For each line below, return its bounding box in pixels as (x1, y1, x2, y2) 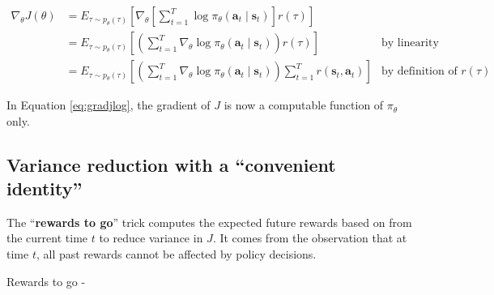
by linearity (381, 37, 439, 49)
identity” (6, 176, 83, 201)
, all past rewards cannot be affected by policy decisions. (36, 246, 317, 263)
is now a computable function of (224, 96, 384, 113)
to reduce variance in (99, 229, 203, 246)
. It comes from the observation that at (212, 229, 407, 246)
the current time (6, 229, 88, 246)
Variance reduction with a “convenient (6, 152, 336, 177)
